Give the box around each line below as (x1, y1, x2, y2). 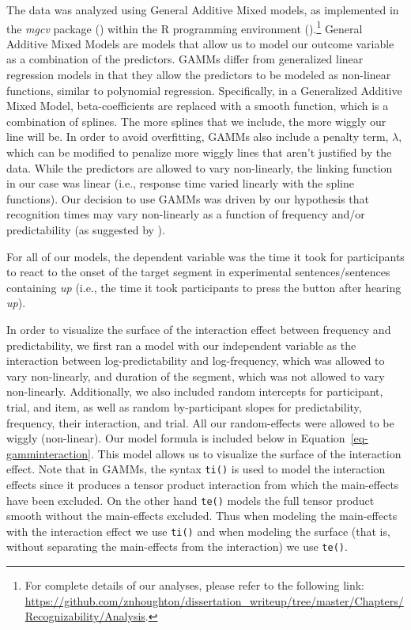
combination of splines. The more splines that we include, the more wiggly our (6, 112, 386, 129)
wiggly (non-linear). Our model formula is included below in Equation (6, 430, 345, 446)
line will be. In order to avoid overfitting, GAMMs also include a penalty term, (6, 128, 389, 145)
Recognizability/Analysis (25, 608, 145, 624)
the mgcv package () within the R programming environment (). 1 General (6, 17, 363, 36)
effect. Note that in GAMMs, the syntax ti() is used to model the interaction (6, 461, 386, 477)
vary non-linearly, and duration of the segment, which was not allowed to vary (6, 367, 385, 384)
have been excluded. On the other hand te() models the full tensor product (6, 491, 375, 508)
